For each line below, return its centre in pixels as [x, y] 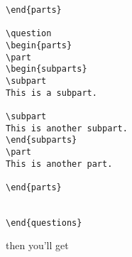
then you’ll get [37, 245]
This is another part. [59, 164]
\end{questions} [44, 223]
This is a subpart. [51, 93]
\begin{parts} [39, 45]
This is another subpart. [67, 128]
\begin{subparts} [46, 69]
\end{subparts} [42, 140]
